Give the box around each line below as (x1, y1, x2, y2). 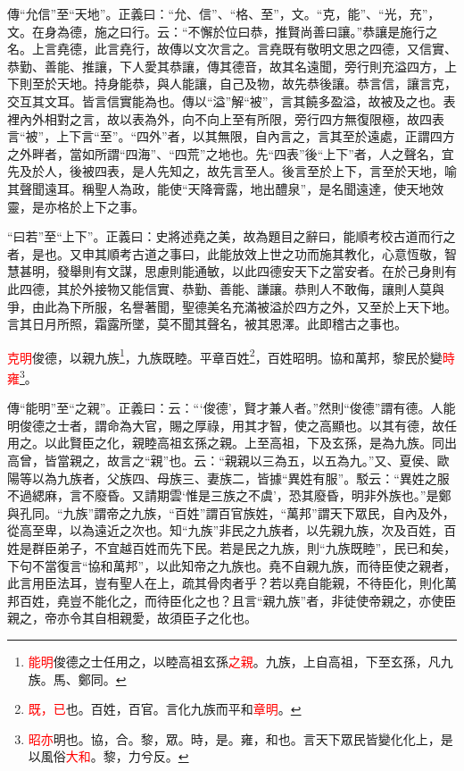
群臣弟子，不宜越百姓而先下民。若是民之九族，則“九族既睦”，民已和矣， (31, 538, 457, 557)
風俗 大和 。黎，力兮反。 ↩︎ (40, 747, 189, 766)
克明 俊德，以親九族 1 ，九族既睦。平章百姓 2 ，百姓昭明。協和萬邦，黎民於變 (7, 345, 443, 366)
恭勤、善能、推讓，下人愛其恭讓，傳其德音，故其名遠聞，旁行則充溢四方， (7, 56, 444, 75)
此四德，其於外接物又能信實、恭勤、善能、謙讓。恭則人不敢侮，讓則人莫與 (7, 279, 444, 298)
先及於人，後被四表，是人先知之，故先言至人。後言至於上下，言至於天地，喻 (7, 162, 457, 180)
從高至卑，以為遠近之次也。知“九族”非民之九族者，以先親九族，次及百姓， (7, 521, 444, 540)
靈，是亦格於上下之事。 (7, 197, 145, 215)
